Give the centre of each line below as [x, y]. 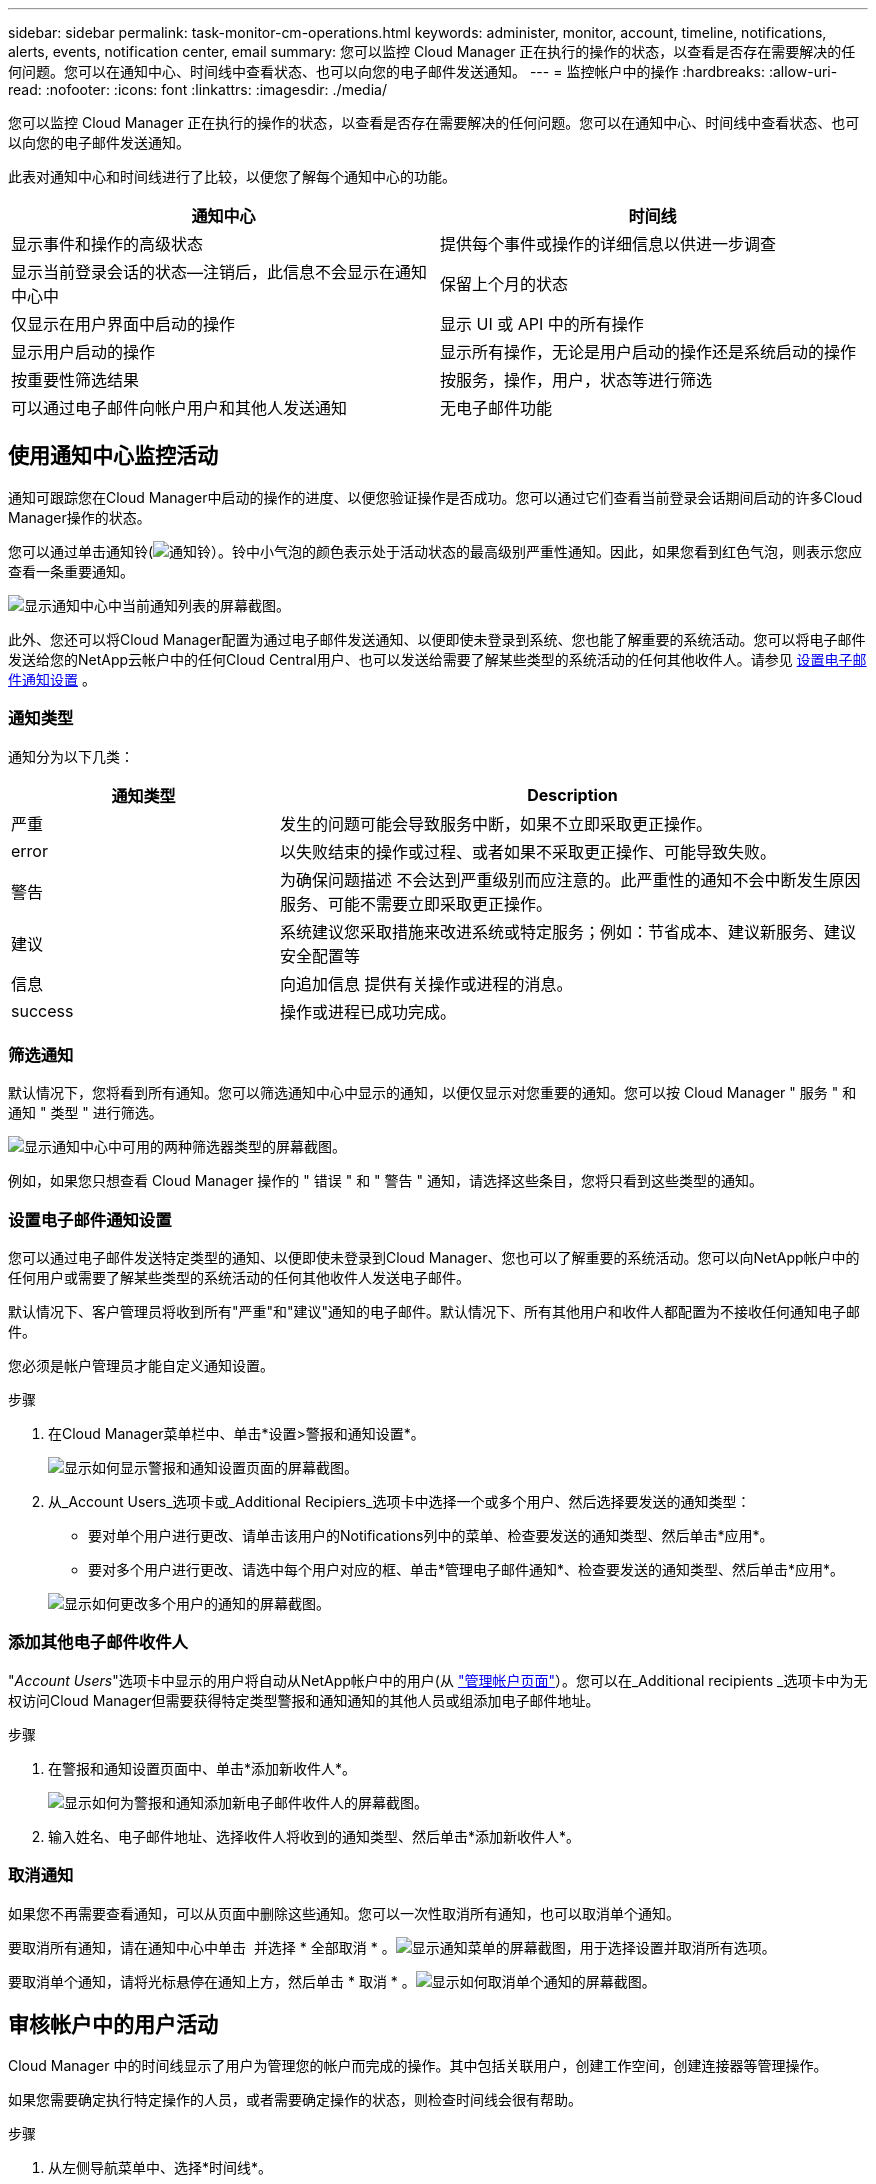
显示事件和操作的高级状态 [107, 244]
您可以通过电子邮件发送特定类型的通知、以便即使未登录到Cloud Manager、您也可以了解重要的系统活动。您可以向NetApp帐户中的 [434, 1258]
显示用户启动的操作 [83, 352]
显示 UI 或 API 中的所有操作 [542, 324]
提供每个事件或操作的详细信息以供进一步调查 [608, 244]
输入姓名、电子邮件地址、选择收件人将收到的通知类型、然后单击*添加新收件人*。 [314, 1836]
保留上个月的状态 [504, 284]
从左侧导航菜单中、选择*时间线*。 [160, 2168]
